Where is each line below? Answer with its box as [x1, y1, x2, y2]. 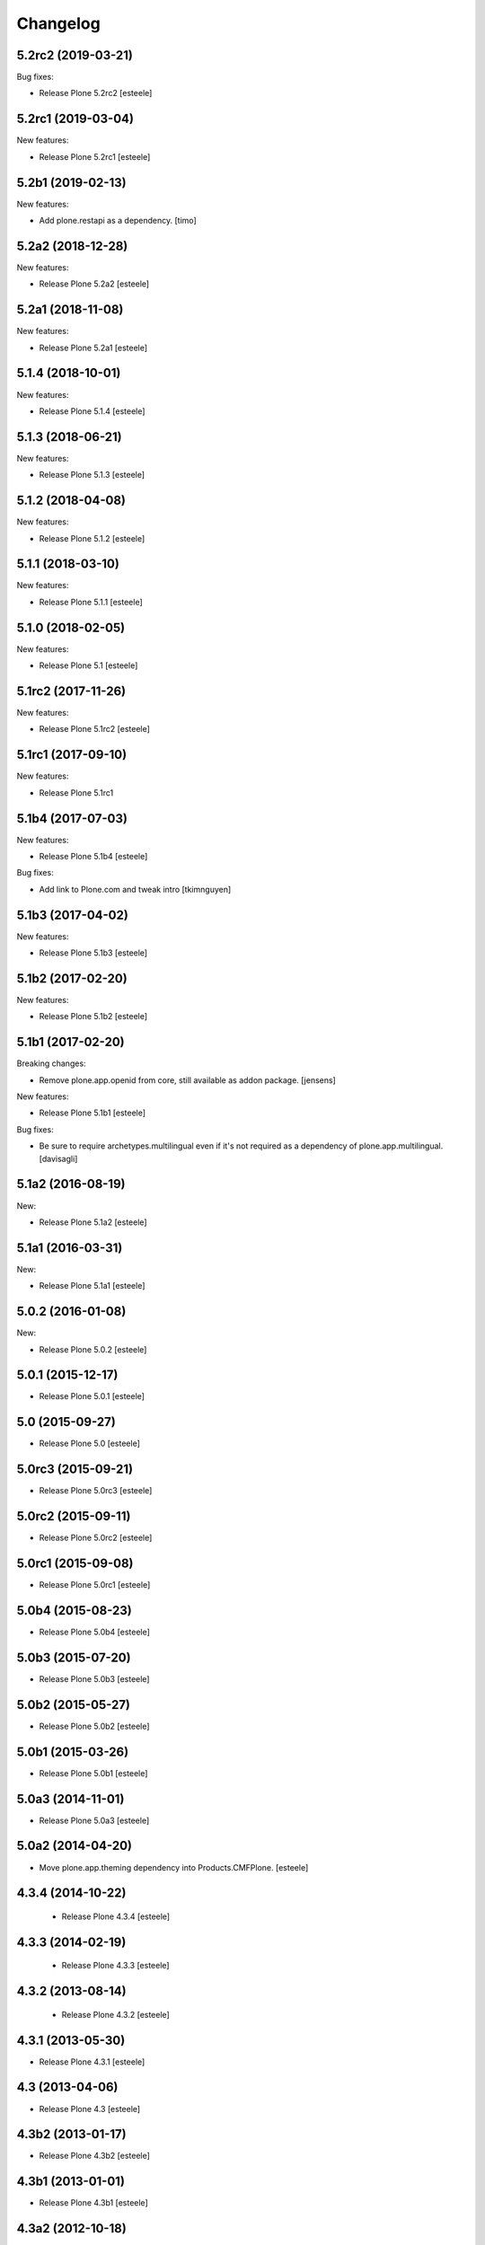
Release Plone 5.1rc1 [39, 787, 114, 798]
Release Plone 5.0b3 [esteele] [39, 1673, 150, 1684]
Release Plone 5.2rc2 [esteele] [39, 88, 153, 99]
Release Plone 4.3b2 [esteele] [39, 2151, 150, 2161]
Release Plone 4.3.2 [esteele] [61, 2009, 170, 2020]
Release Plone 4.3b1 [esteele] [39, 2197, 148, 2208]
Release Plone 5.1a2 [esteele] [39, 1217, 147, 1228]
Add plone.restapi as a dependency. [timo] [39, 216, 197, 226]
